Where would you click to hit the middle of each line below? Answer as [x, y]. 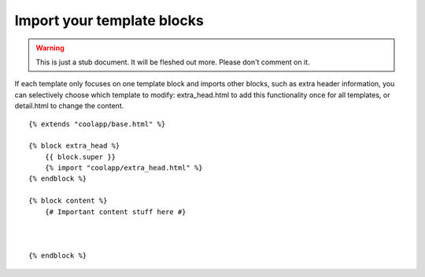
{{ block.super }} [80, 157]
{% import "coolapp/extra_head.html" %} [124, 168]
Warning [50, 48]
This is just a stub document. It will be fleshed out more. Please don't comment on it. [173, 62]
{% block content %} [68, 201]
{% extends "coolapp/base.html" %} [97, 124]
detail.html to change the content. [69, 106]
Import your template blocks [109, 20]
